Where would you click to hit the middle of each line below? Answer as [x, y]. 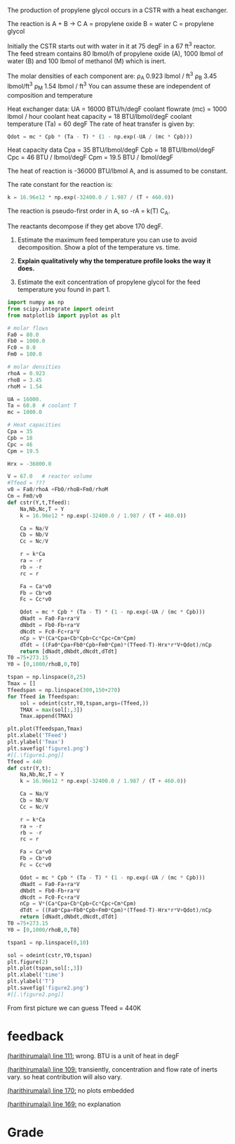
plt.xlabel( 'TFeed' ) [38, 736]
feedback [36, 1036]
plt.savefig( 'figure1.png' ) [48, 748]
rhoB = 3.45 [25, 380]
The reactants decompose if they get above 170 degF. [85, 226]
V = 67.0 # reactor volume [50, 476]
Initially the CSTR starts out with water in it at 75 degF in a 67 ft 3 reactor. [112, 45]
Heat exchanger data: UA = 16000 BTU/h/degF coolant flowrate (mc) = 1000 [117, 109]
